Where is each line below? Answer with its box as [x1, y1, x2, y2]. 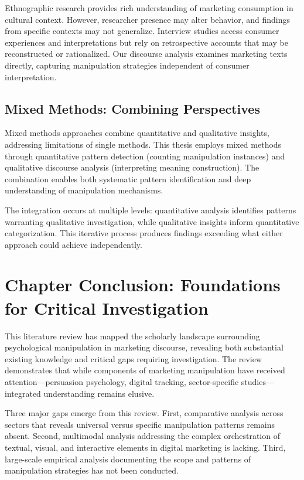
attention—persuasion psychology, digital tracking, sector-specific [5, 375, 239, 387]
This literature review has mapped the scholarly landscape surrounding [5, 329, 260, 342]
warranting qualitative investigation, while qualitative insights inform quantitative [5, 215, 299, 227]
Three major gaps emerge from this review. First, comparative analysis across [5, 407, 283, 419]
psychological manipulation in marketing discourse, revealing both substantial [5, 341, 283, 353]
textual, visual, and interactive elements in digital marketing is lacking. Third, [5, 441, 286, 453]
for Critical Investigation [5, 295, 209, 319]
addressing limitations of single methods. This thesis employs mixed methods [5, 138, 282, 150]
